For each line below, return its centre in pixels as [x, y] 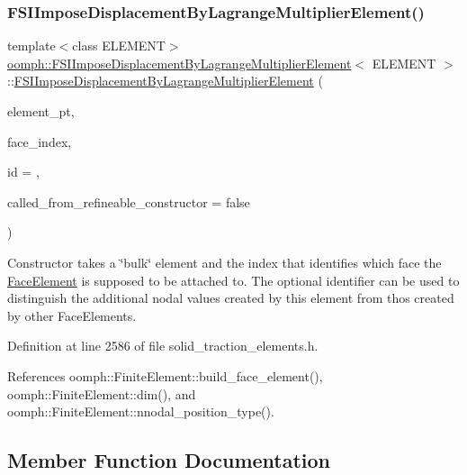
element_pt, [41, 111]
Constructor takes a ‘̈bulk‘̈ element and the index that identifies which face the [225, 262]
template [31, 46]
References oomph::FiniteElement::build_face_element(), [165, 375]
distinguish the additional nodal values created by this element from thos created [231, 298]
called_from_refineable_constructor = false [129, 201]
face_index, [40, 141]
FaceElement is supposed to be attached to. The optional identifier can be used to [233, 280]
